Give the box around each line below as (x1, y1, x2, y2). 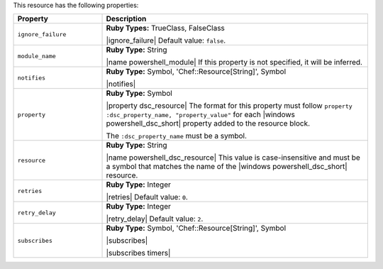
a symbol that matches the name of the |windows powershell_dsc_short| (106, 162, 348, 172)
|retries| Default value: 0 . (106, 192, 188, 202)
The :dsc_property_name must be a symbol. (106, 131, 248, 141)
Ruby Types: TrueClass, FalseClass (106, 23, 225, 33)
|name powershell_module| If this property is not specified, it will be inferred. (106, 57, 363, 67)
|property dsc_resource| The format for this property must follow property (106, 101, 353, 111)
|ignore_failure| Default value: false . (106, 35, 226, 45)
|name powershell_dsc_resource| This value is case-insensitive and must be (106, 153, 361, 163)
